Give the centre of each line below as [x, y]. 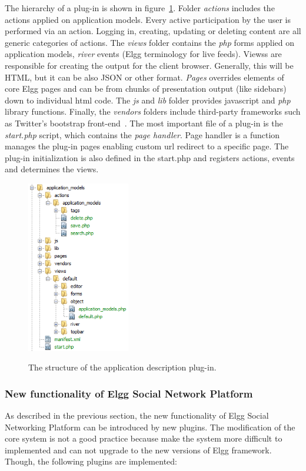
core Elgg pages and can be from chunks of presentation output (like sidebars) [146, 88]
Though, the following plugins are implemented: [91, 461]
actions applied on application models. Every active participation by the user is [148, 19]
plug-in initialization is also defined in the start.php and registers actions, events [150, 157]
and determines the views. [52, 169]
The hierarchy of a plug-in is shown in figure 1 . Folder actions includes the [140, 8]
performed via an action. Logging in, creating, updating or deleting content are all [153, 31]
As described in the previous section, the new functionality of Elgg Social [137, 415]
